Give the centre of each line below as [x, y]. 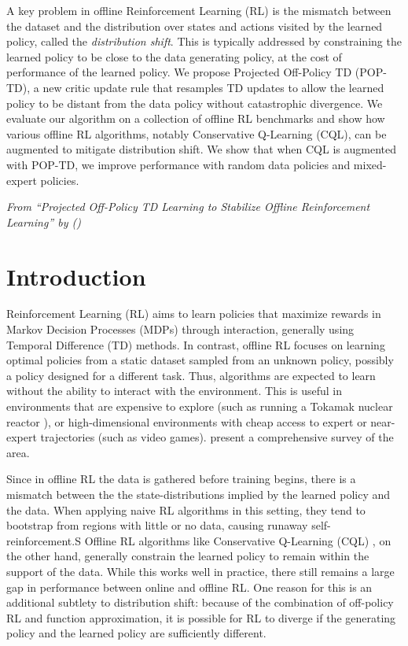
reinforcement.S [44, 540]
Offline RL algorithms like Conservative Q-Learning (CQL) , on [238, 540]
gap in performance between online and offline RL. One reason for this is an [189, 587]
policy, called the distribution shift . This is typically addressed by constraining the [204, 41]
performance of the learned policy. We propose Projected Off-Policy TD [179, 72]
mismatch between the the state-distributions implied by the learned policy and [198, 494]
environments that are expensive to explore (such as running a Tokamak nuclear [200, 406]
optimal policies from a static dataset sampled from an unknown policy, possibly [200, 360]
